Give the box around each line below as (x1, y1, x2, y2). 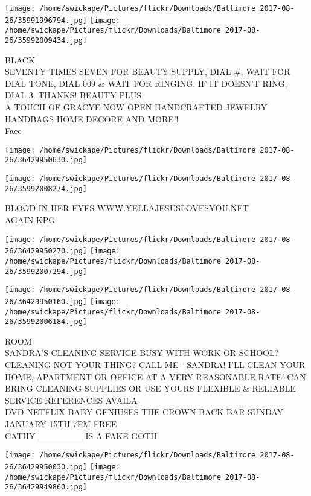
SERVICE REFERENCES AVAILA (5, 393, 138, 406)
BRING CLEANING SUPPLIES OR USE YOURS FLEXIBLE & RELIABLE (5, 382, 296, 395)
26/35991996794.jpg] (5, 16, 88, 25)
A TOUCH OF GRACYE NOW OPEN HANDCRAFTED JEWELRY (5, 101, 268, 113)
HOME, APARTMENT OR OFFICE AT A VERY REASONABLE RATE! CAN (5, 370, 306, 383)
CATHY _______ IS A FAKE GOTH (5, 429, 157, 442)
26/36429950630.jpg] (5, 156, 88, 165)
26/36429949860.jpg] (5, 483, 88, 492)
